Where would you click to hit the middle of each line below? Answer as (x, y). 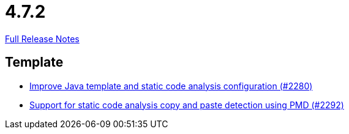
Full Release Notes (42, 39)
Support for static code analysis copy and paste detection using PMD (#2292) (187, 105)
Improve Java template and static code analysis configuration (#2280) (171, 86)
